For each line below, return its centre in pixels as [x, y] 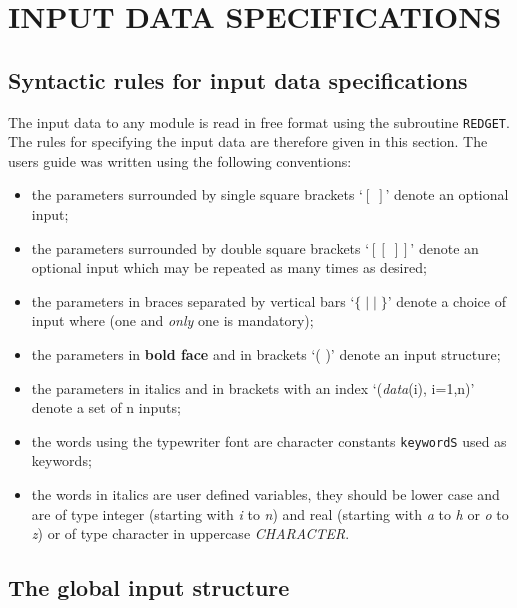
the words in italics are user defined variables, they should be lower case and [265, 494]
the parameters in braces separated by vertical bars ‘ [193, 300]
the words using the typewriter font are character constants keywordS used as [269, 440]
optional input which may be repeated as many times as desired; [229, 267]
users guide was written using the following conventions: [180, 160]
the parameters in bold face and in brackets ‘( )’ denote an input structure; [266, 353]
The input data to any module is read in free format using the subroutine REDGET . [259, 121]
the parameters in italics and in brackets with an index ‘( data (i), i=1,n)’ [253, 387]
